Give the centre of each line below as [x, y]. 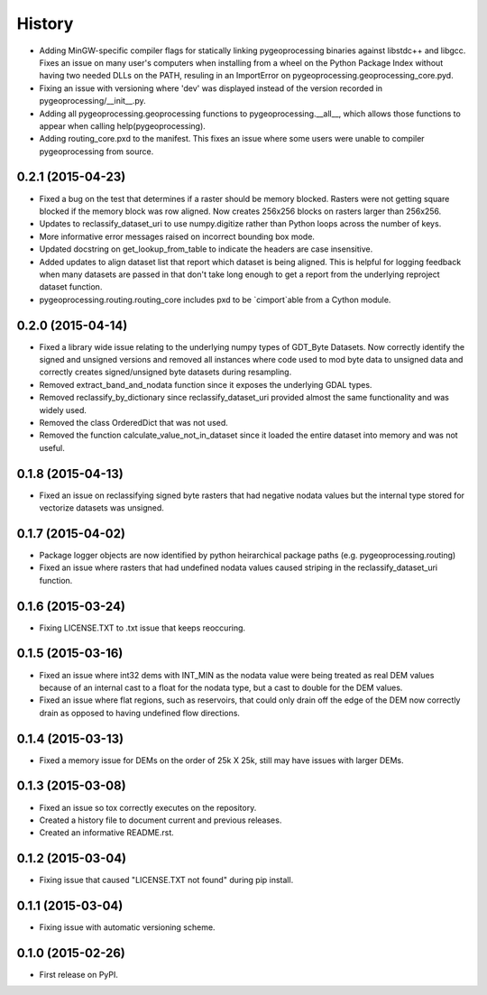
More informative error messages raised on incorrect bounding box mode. [177, 236]
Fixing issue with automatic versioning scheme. [127, 927]
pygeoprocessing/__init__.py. [92, 101]
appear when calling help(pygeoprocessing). [123, 125]
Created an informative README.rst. [107, 833]
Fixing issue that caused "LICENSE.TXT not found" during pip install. [166, 880]
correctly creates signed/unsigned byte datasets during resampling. [165, 372]
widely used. [63, 410]
